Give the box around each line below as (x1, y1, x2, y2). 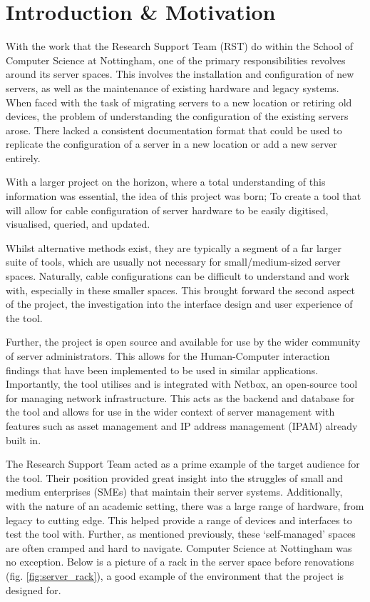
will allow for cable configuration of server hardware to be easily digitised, (6, 202, 329, 217)
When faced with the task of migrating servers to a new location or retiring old (6, 94, 352, 109)
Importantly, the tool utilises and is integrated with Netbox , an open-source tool (6, 376, 358, 391)
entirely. (6, 150, 41, 165)
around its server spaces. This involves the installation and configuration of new (6, 66, 354, 81)
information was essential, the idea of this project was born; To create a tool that (6, 189, 361, 204)
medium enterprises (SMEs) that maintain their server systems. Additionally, (6, 484, 343, 499)
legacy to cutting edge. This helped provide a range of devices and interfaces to (6, 512, 352, 527)
